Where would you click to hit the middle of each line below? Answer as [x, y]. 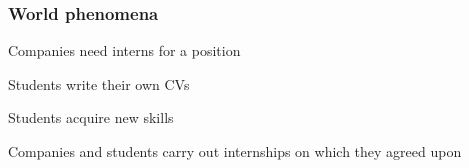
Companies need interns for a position [124, 50]
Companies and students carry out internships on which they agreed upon [235, 151]
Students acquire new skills [91, 117]
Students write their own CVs [99, 83]
